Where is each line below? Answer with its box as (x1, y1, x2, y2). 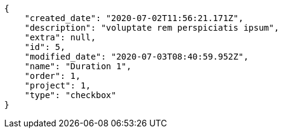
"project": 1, (24, 81, 91, 90)
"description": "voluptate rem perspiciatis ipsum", (24, 23, 280, 32)
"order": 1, (24, 71, 81, 81)
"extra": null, (24, 32, 96, 42)
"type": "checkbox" (24, 90, 117, 100)
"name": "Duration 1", (24, 61, 132, 71)
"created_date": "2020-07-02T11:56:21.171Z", (24, 13, 244, 23)
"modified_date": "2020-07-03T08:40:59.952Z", (24, 52, 249, 61)
